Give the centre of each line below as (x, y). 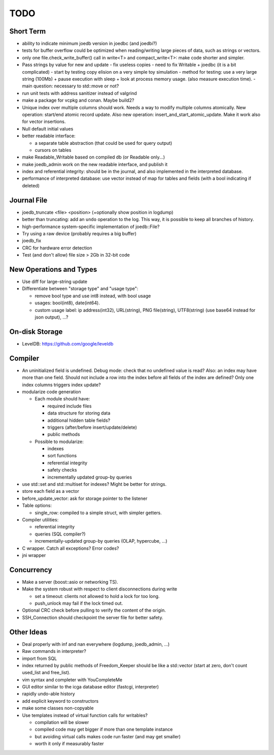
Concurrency (31, 570)
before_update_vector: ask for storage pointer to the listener (85, 498)
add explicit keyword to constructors (60, 701)
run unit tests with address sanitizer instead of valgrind (79, 93)
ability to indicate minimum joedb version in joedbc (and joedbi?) (90, 44)
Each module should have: (62, 399)
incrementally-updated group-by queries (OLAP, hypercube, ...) (101, 541)
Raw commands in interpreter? (54, 651)
